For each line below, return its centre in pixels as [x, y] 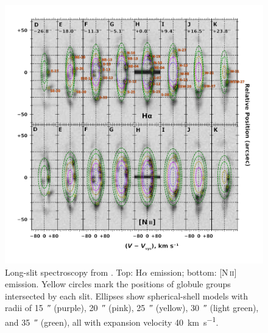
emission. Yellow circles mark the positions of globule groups [118, 284]
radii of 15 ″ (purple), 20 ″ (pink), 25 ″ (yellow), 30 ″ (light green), [132, 308]
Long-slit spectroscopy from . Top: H [74, 272]
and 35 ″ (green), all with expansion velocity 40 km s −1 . [112, 321]
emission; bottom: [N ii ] [193, 272]
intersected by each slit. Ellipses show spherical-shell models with [127, 295]
